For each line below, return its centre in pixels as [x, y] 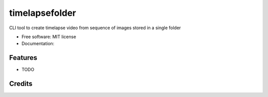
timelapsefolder [43, 13]
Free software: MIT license [49, 37]
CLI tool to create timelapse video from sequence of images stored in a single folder [95, 28]
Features [23, 58]
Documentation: [38, 44]
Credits [21, 84]
